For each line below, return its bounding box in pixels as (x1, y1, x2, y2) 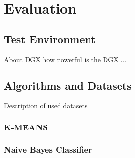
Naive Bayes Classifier (4, 143, 92, 155)
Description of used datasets (4, 100, 88, 111)
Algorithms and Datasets (4, 78, 132, 93)
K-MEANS (4, 121, 48, 133)
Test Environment (4, 31, 96, 46)
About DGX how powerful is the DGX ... (4, 54, 127, 64)
